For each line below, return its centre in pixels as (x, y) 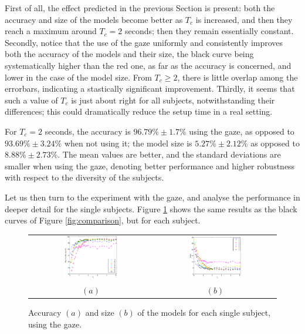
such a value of (31, 100)
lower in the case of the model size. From (78, 77)
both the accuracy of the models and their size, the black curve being (129, 54)
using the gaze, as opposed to (242, 131)
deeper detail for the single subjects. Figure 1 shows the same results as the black (151, 208)
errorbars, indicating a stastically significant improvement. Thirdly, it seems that (150, 88)
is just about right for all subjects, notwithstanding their (173, 100)
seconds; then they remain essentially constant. (209, 31)
